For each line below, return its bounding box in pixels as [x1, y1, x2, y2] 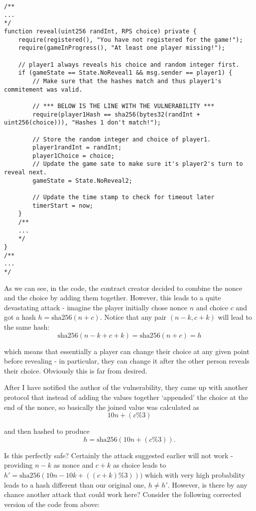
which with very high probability [145, 469, 245, 480]
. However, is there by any [167, 479, 248, 490]
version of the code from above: [4, 499, 100, 509]
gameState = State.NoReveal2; [32, 177, 132, 184]
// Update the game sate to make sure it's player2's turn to [32, 160, 243, 168]
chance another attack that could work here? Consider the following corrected [4, 489, 242, 500]
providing [4, 460, 33, 470]
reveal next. [4, 169, 47, 176]
